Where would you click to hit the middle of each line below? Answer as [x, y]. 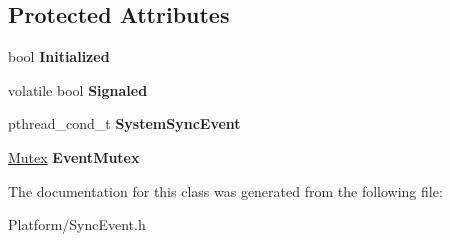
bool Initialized [59, 56]
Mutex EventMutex [74, 156]
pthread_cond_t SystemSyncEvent [124, 123]
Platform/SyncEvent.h [77, 224]
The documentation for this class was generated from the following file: [225, 190]
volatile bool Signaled [78, 89]
